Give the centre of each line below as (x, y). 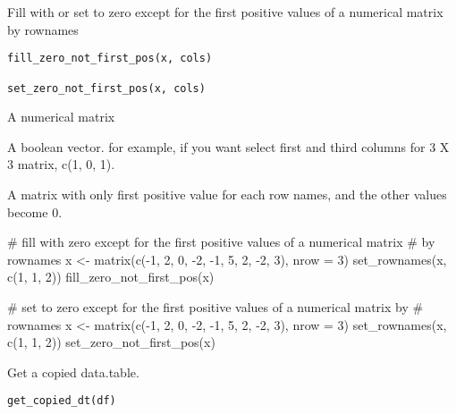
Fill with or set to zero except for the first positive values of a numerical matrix (225, 12)
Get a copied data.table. (73, 372)
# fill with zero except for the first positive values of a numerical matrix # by (221, 242)
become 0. (35, 211)
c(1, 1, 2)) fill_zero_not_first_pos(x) (111, 277)
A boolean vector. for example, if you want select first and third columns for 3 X (228, 146)
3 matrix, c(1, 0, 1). (61, 164)
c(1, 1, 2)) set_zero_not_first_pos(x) (111, 342)
